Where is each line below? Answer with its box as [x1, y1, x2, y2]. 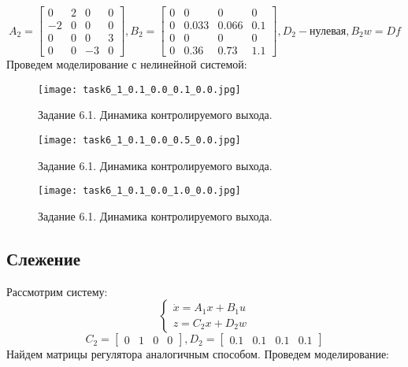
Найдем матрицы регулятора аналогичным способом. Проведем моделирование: [6, 346, 389, 362]
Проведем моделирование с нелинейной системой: [6, 56, 247, 72]
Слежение [6, 246, 81, 270]
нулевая [310, 25, 347, 37]
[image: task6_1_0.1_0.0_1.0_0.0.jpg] [38, 185, 241, 197]
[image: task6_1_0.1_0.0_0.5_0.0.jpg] [38, 134, 241, 146]
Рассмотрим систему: [6, 283, 108, 299]
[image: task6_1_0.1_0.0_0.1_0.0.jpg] [38, 83, 241, 95]
